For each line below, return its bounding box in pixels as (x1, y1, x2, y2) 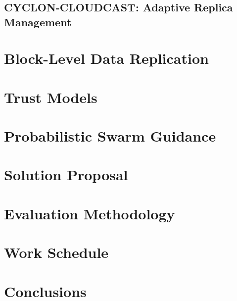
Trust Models (4, 87, 97, 107)
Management (4, 14, 72, 29)
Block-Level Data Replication (4, 48, 209, 68)
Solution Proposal (4, 164, 128, 185)
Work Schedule (4, 242, 109, 262)
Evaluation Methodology (4, 203, 175, 223)
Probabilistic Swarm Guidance (4, 126, 216, 146)
